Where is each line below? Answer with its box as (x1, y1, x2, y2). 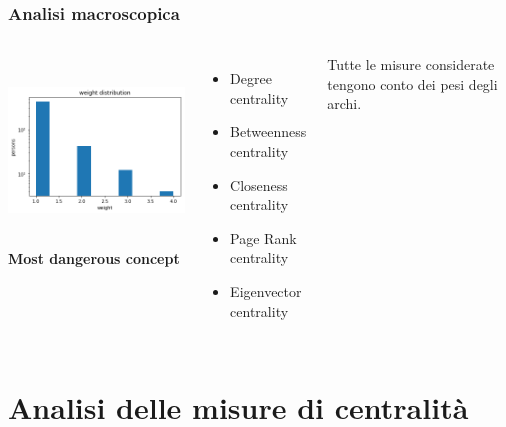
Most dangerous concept (8, 247, 180, 268)
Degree (230, 68, 272, 89)
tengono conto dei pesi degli (327, 73, 498, 94)
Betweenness (230, 121, 307, 142)
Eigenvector (230, 280, 302, 301)
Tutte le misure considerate (327, 54, 495, 75)
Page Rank (230, 227, 297, 248)
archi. (327, 93, 362, 114)
